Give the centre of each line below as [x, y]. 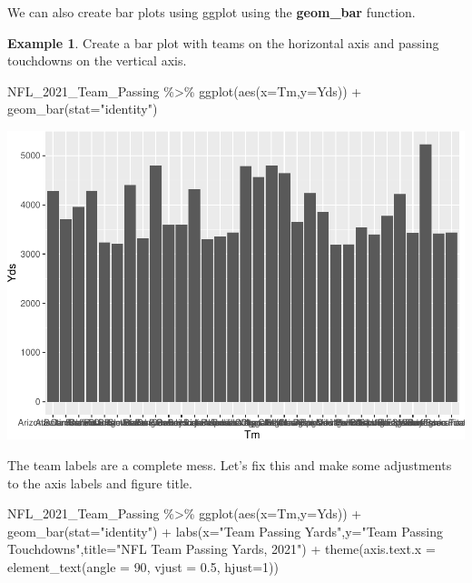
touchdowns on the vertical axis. [97, 60]
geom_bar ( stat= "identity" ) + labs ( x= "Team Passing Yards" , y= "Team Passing [225, 531]
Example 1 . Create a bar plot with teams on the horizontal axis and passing [223, 42]
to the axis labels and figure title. [100, 482]
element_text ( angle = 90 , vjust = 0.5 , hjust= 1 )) [143, 567]
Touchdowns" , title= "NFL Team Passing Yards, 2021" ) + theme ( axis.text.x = [221, 549]
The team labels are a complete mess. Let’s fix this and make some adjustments [230, 465]
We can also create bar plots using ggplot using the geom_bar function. [211, 12]
